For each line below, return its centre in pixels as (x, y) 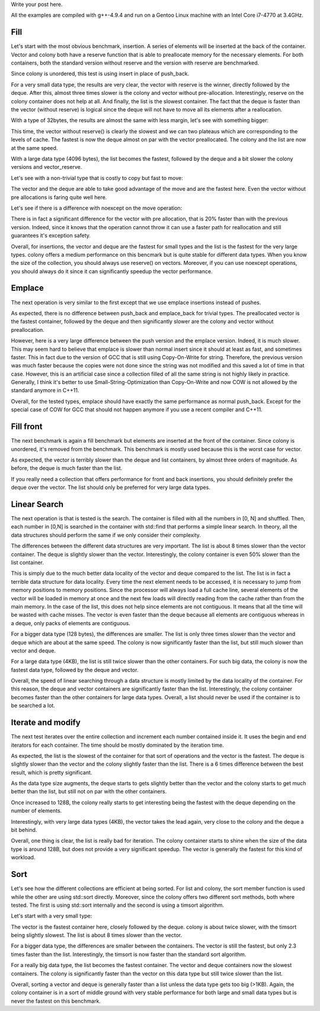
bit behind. (24, 830)
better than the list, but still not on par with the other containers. (89, 792)
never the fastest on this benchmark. (56, 1001)
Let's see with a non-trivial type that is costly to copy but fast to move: (97, 178)
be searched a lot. (33, 706)
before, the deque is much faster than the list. (67, 468)
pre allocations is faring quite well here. (59, 197)
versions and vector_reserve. (47, 167)
